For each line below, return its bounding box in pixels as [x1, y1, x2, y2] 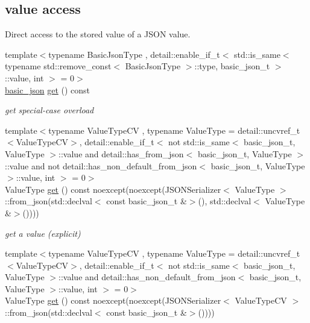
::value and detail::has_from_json [59, 147, 184, 160]
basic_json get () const [5, 83, 90, 96]
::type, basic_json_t [194, 60, 270, 72]
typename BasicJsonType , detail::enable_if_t [48, 48, 220, 60]
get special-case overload [5, 104, 94, 116]
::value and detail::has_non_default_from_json [59, 271, 236, 283]
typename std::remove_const [5, 60, 112, 72]
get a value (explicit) [5, 227, 81, 239]
